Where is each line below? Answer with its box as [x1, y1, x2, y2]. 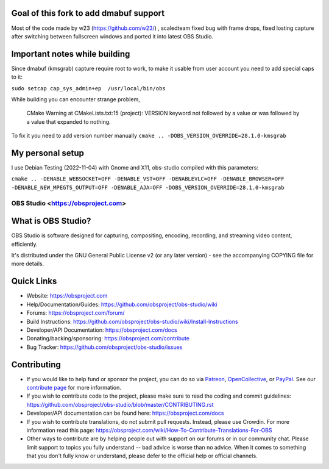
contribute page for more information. [26, 384, 121, 392]
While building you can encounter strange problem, [11, 95, 140, 103]
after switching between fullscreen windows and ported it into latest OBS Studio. [11, 32, 213, 40]
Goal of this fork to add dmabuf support [11, 8, 165, 18]
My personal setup [11, 148, 85, 158]
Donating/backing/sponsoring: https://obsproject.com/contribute [26, 335, 190, 342]
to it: [11, 73, 23, 81]
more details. [11, 260, 44, 268]
